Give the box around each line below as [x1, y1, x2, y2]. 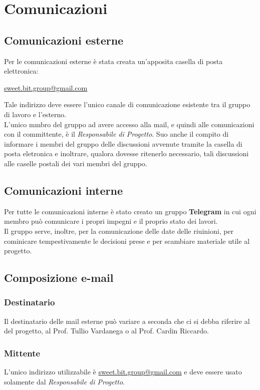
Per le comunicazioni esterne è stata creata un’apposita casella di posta [4, 56, 223, 66]
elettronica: [4, 66, 39, 76]
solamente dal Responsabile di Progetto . [4, 376, 125, 386]
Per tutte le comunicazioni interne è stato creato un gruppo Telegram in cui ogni [4, 206, 256, 216]
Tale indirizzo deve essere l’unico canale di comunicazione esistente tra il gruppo [4, 99, 250, 110]
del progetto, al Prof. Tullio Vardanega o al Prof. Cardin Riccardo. [4, 325, 209, 336]
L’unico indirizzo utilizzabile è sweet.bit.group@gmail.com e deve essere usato [4, 366, 242, 377]
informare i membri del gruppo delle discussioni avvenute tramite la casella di [4, 138, 242, 149]
